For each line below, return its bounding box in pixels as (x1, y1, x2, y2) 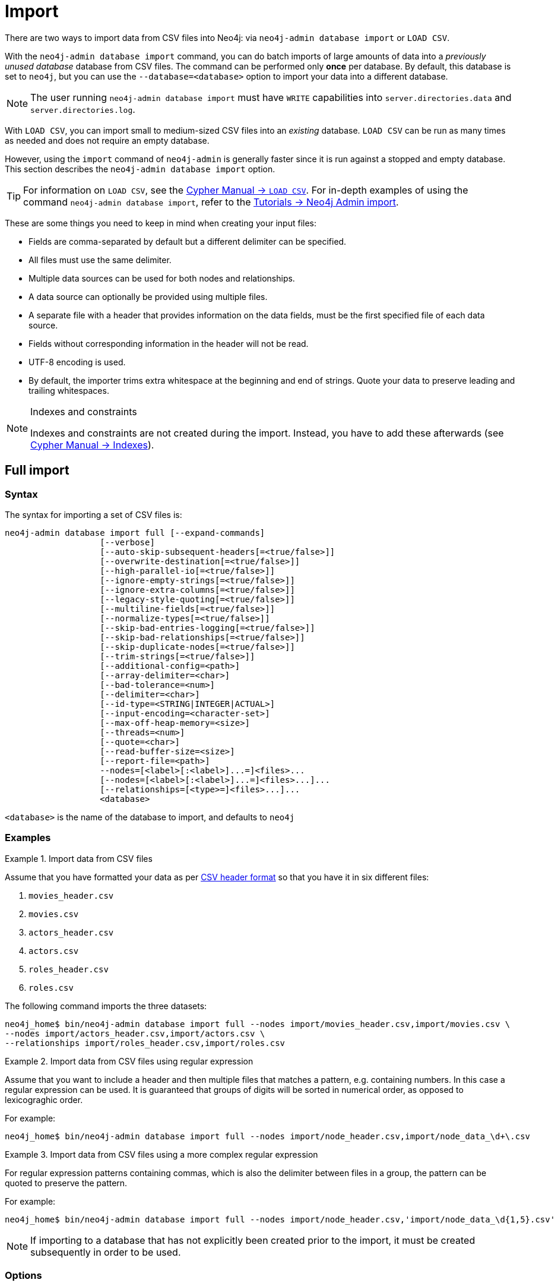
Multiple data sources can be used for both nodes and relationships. (28, 273, 295, 283)
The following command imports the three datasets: (5, 1000, 207, 1011)
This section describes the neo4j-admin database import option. (5, 163, 275, 174)
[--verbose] (100, 537, 155, 547)
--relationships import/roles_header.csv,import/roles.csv (5, 1038, 286, 1048)
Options (5, 1269, 42, 1282)
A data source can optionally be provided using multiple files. (28, 291, 268, 302)
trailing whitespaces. (28, 385, 109, 396)
